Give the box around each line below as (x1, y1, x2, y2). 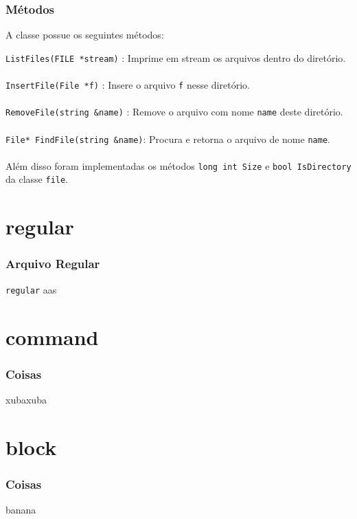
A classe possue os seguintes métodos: (5, 27, 164, 42)
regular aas (5, 282, 57, 296)
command (5, 322, 99, 351)
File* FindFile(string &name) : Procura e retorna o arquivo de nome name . (5, 131, 330, 146)
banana (5, 503, 36, 517)
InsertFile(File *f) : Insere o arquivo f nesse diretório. (5, 78, 250, 92)
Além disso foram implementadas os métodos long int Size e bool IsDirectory (5, 158, 352, 173)
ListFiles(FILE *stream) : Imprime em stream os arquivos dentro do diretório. (5, 50, 346, 65)
